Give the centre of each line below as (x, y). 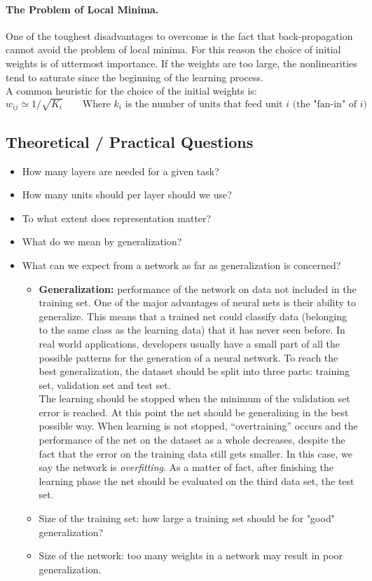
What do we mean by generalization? (102, 241)
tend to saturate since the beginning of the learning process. (135, 77)
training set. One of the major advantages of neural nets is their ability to (197, 302)
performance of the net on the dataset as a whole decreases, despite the (192, 440)
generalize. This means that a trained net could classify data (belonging (193, 316)
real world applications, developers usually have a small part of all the (190, 343)
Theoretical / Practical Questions (130, 141)
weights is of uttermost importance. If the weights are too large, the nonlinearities (181, 63)
